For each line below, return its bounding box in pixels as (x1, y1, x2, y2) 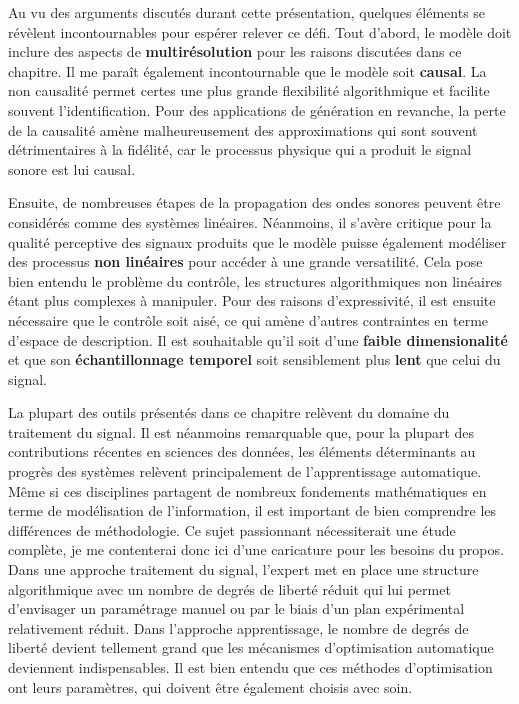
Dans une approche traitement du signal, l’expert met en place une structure (8, 559, 479, 580)
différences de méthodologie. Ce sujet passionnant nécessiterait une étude (8, 519, 456, 540)
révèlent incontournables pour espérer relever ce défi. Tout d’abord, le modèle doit (8, 21, 512, 42)
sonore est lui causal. (8, 158, 136, 179)
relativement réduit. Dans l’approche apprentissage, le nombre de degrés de (8, 617, 469, 638)
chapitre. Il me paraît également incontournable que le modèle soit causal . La (8, 60, 487, 81)
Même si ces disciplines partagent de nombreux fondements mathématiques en (8, 480, 487, 501)
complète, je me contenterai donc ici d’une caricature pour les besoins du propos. (8, 539, 504, 560)
